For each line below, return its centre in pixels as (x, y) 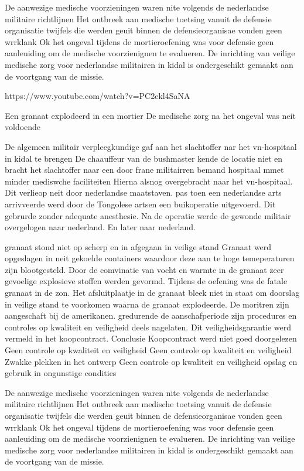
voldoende (23, 127)
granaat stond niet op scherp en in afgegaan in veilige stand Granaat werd (138, 246)
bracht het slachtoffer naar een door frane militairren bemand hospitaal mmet (144, 170)
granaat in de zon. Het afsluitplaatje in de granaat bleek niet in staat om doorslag (152, 293)
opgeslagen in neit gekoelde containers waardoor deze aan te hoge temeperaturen (150, 258)
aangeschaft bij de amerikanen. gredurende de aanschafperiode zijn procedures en (151, 315)
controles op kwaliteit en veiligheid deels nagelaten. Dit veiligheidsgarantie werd (148, 327)
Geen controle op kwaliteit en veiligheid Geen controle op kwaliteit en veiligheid (148, 350)
